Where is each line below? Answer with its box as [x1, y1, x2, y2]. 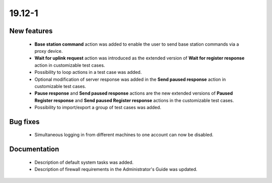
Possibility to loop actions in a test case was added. [34, 69, 142, 75]
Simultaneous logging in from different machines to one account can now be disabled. [34, 132, 214, 138]
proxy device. [34, 48, 63, 54]
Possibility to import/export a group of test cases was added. [34, 105, 161, 111]
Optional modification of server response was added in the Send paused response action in [34, 76, 226, 82]
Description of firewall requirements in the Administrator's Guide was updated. [34, 166, 197, 172]
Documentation [9, 145, 59, 153]
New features [9, 27, 53, 35]
